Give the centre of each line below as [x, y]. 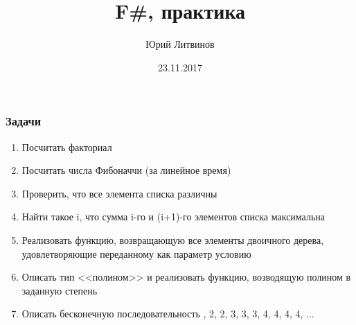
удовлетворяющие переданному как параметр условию [136, 253]
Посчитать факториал [67, 147]
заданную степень [60, 290]
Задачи [24, 121]
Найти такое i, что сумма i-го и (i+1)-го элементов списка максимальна [173, 217]
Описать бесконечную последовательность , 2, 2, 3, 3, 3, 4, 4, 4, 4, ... [168, 314]
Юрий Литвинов [180, 44]
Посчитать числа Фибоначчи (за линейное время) [126, 170]
